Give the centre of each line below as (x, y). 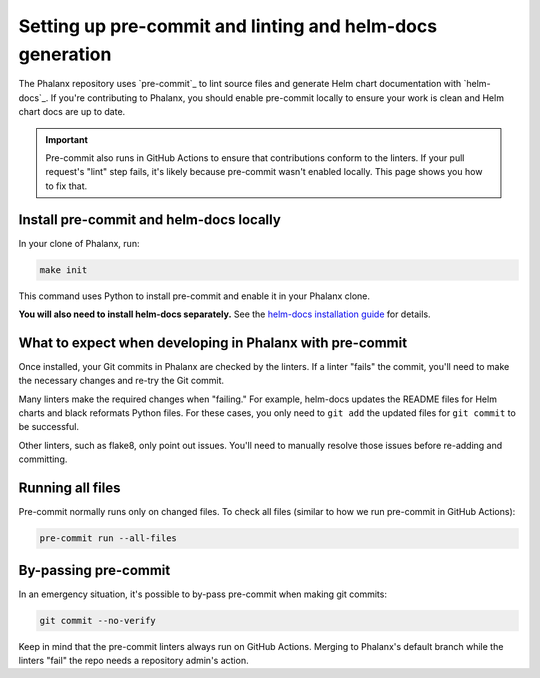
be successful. (49, 427)
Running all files (69, 488)
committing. (43, 459)
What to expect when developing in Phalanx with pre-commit (213, 342)
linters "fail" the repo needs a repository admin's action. (133, 660)
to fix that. (66, 186)
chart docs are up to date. (72, 112)
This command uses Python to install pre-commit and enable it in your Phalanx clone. (194, 296)
